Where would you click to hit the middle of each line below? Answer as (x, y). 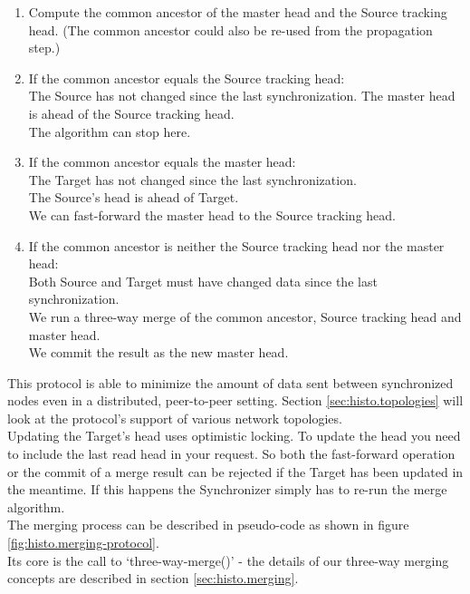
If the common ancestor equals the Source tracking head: (187, 78)
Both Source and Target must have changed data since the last (203, 281)
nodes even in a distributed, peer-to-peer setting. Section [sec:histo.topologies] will (235, 400)
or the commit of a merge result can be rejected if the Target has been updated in (235, 471)
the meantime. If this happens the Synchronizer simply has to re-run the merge (227, 489)
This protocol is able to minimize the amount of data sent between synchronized (230, 382)
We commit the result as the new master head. (158, 352)
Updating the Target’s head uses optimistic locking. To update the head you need (234, 436)
